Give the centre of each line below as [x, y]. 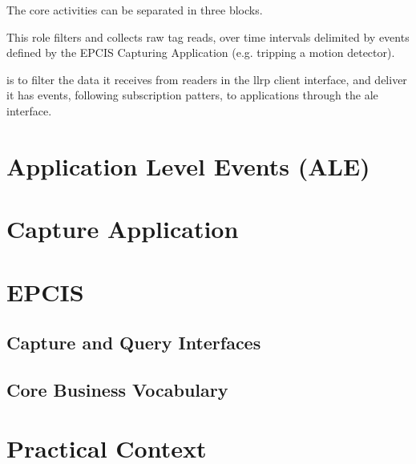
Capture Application [123, 229]
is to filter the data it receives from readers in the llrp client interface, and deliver [207, 79]
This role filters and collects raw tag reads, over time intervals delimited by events [208, 36]
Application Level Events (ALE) [188, 165]
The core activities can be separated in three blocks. [135, 10]
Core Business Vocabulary [117, 389]
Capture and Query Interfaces [134, 343]
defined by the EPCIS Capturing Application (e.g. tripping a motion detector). [201, 52]
